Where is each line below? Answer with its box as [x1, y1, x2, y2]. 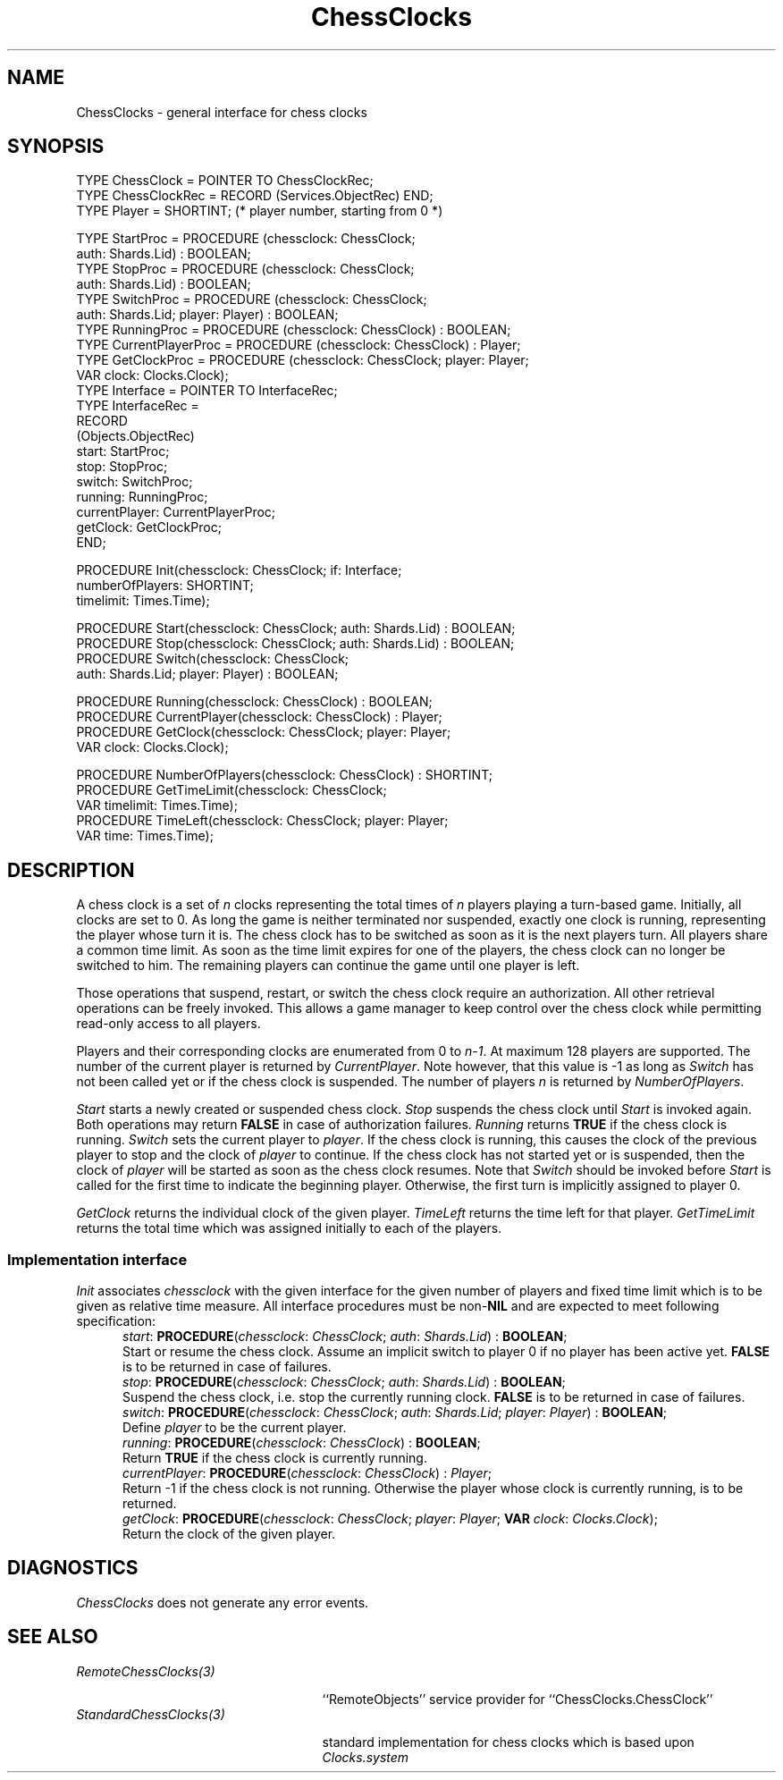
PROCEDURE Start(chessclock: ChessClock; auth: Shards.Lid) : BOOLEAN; [76, 620, 516, 637]
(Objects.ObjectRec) [76, 428, 195, 444]
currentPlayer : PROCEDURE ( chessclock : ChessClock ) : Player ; [122, 1465, 493, 1481]
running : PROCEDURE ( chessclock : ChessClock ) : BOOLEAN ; [122, 1435, 481, 1451]
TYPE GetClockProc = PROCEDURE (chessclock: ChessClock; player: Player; [76, 352, 529, 368]
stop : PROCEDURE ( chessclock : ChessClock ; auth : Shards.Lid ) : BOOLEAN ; [122, 1374, 566, 1390]
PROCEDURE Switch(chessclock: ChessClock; [76, 651, 349, 667]
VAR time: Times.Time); [76, 828, 214, 844]
